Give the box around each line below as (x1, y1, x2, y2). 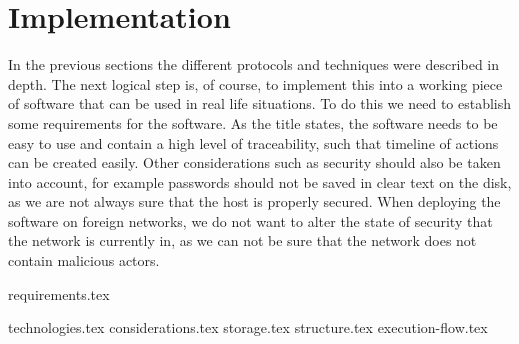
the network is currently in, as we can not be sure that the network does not (8, 230, 477, 251)
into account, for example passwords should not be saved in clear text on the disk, (8, 171, 512, 192)
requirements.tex (8, 283, 110, 304)
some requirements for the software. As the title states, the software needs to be (8, 112, 498, 133)
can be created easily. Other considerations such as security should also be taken (8, 152, 501, 173)
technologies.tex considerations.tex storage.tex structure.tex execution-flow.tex (8, 317, 488, 338)
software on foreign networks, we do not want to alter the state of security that (8, 210, 493, 231)
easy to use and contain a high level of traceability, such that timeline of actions (8, 132, 499, 153)
